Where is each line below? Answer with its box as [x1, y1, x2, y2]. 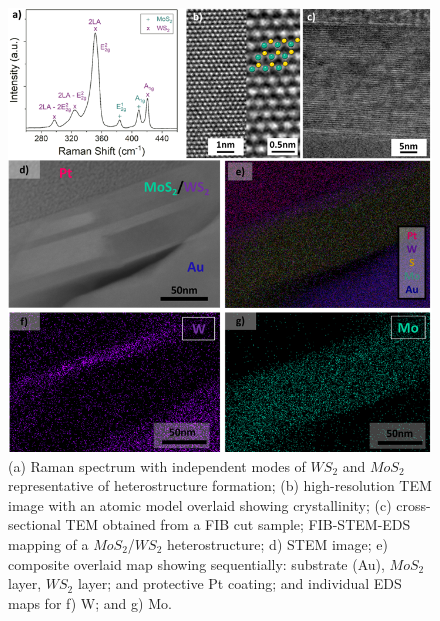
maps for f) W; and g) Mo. [8, 592, 172, 613]
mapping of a [8, 533, 89, 554]
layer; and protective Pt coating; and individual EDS [77, 573, 402, 594]
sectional [8, 514, 61, 535]
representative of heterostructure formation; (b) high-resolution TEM [8, 475, 432, 496]
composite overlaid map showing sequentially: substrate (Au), [8, 553, 385, 574]
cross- [396, 494, 431, 515]
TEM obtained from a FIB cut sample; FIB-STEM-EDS [65, 514, 411, 535]
